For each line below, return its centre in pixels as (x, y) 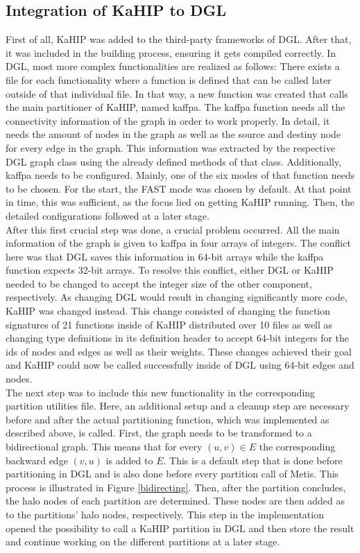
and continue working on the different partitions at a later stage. (143, 542)
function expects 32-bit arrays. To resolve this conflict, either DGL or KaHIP (170, 270)
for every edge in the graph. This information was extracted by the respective (170, 147)
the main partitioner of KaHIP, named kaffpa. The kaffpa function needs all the (175, 107)
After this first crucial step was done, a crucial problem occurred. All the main (173, 229)
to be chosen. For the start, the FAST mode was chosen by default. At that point (179, 188)
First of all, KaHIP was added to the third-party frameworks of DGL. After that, (179, 39)
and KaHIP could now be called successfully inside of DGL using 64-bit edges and (180, 365)
